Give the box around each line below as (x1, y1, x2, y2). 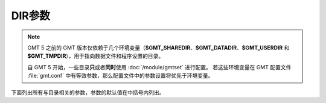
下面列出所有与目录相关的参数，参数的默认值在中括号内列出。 (11, 89, 165, 96)
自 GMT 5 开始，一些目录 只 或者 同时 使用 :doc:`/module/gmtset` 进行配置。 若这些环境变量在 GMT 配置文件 (27, 63, 292, 70)
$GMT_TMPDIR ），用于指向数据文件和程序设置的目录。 (27, 52, 164, 60)
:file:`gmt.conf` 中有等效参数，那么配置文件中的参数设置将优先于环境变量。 (27, 72, 214, 80)
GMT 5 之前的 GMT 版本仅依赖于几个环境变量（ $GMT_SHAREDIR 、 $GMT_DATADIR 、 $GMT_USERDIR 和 (27, 44, 290, 51)
